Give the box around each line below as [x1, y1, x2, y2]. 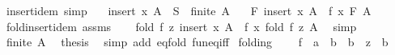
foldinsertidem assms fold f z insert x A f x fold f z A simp [6, 18, 357, 34]
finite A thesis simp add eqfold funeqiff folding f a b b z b [6, 33, 389, 50]
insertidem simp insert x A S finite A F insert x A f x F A [6, 2, 372, 18]
